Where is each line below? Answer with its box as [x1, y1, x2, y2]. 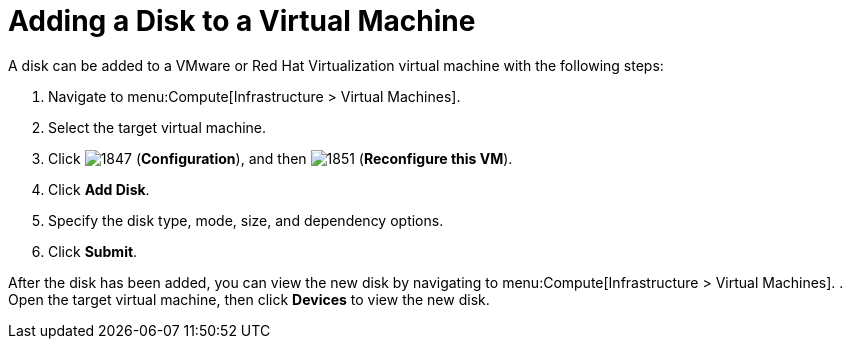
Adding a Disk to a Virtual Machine [8, 4, 476, 38]
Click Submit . [48, 242, 138, 260]
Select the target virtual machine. [48, 118, 267, 136]
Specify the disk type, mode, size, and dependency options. [48, 211, 444, 229]
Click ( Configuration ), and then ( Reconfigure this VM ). [48, 149, 513, 167]
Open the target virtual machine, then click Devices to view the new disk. [8, 290, 490, 308]
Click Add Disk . [48, 180, 150, 198]
